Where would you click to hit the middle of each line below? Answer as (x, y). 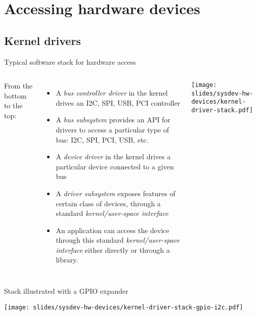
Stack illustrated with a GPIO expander (66, 291)
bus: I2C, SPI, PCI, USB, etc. (102, 139)
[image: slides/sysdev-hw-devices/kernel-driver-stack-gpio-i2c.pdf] (124, 307)
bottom (15, 95)
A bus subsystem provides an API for (113, 120)
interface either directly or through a (113, 250)
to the (13, 105)
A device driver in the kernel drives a (113, 156)
